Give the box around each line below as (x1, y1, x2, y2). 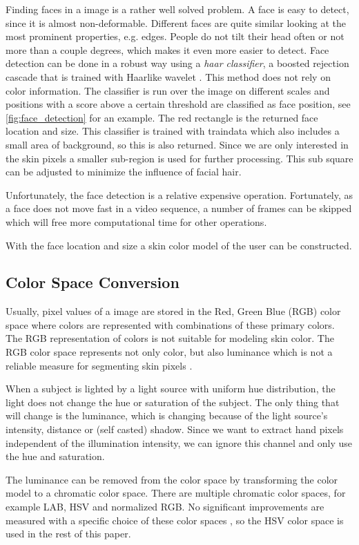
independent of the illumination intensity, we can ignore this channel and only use (6, 435, 352, 450)
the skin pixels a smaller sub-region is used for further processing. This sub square (6, 151, 353, 165)
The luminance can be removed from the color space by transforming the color (6, 472, 338, 486)
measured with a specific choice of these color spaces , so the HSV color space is (6, 513, 344, 527)
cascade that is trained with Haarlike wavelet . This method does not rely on (6, 69, 331, 84)
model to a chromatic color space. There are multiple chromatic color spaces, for (6, 486, 346, 500)
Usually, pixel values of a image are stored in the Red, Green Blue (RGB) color (6, 304, 341, 318)
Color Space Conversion (6, 271, 179, 293)
